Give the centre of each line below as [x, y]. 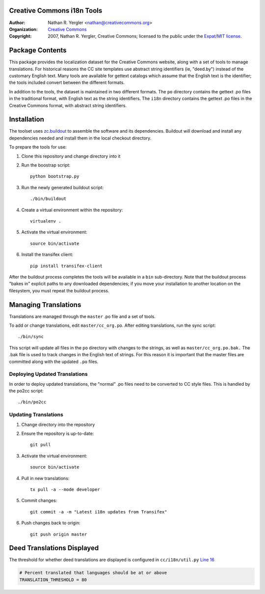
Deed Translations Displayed [54, 548]
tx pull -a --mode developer [65, 489]
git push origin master [59, 534]
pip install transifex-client [66, 266]
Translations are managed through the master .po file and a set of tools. [82, 316]
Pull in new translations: [45, 478]
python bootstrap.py [55, 176]
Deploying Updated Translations [48, 374]
